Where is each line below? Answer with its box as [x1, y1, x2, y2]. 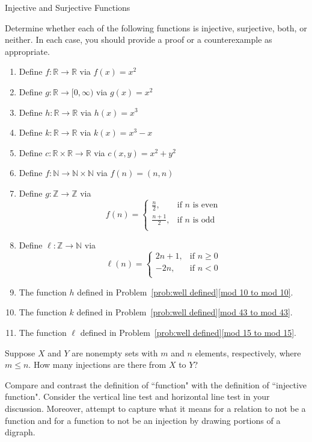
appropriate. [5, 45, 50, 57]
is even [192, 201, 218, 210]
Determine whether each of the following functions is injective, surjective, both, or [5, 21, 307, 34]
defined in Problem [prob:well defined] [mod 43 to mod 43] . [76, 306, 293, 318]
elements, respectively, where [195, 346, 301, 359]
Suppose [5, 346, 35, 359]
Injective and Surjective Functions [5, 1, 130, 13]
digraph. [5, 426, 35, 438]
